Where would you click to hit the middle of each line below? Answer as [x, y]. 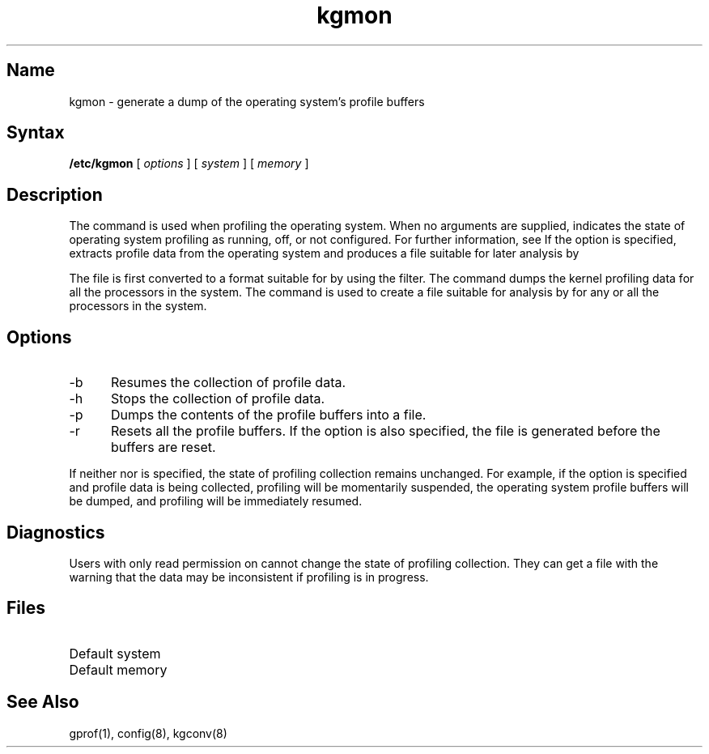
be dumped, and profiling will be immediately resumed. [216, 501]
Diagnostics [56, 532]
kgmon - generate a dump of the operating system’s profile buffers [247, 101]
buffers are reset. [163, 447]
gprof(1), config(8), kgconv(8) [148, 733]
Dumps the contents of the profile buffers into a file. [268, 415]
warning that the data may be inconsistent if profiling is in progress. [249, 577]
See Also [43, 702]
